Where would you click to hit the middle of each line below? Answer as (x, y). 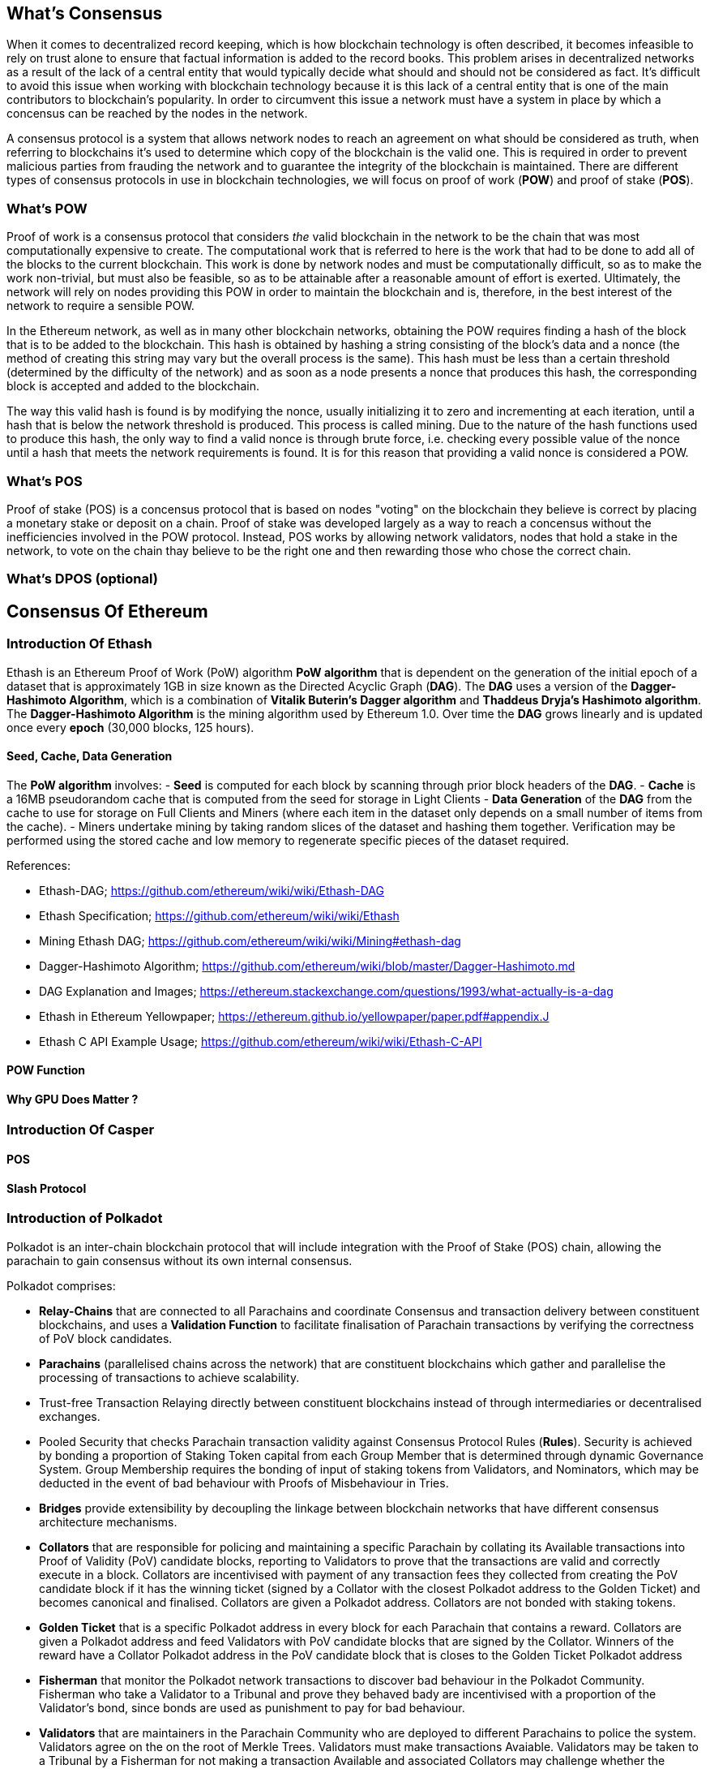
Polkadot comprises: (61, 1285)
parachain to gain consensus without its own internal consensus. (180, 1260)
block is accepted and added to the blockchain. (133, 386)
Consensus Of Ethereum (107, 611)
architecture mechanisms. (108, 1522)
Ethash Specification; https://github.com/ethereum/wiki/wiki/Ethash (219, 915)
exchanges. (70, 1416)
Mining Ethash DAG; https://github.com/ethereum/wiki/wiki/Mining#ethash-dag (250, 940)
